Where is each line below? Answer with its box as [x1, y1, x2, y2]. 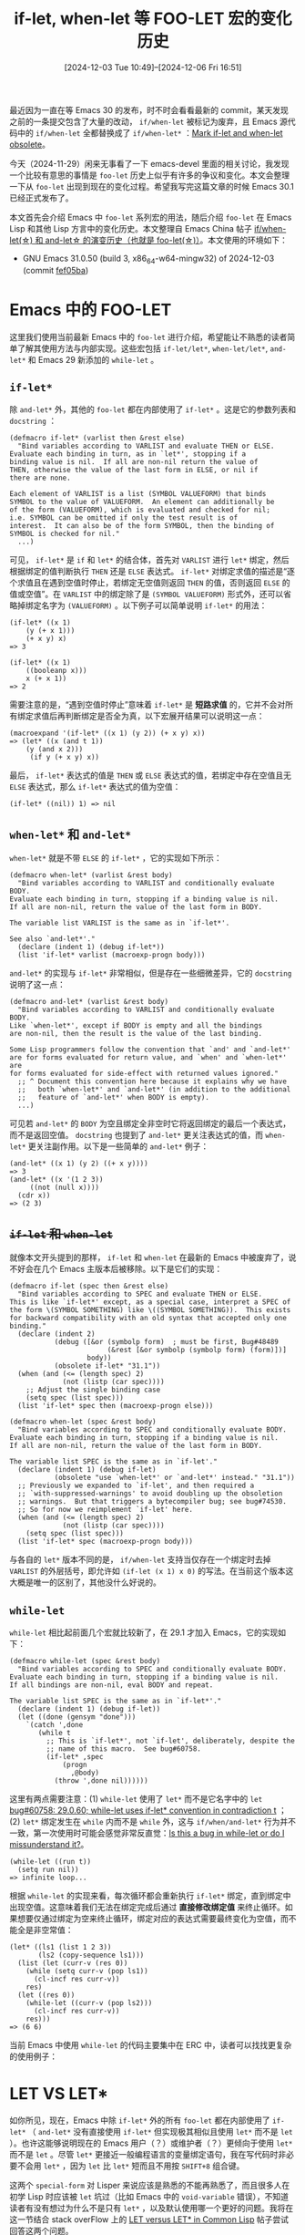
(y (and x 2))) [25, 745, 84, 754]
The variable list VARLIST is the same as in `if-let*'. [9, 918, 230, 928]
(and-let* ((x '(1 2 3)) [9, 1175, 104, 1185]
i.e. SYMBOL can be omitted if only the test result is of [9, 513, 239, 523]
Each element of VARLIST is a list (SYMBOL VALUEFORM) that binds [9, 490, 267, 499]
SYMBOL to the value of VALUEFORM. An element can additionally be [9, 498, 275, 507]
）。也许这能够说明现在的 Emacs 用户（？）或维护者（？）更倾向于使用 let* [9, 2137, 293, 2148]
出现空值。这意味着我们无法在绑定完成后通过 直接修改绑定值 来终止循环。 [9, 1901, 285, 1912]
